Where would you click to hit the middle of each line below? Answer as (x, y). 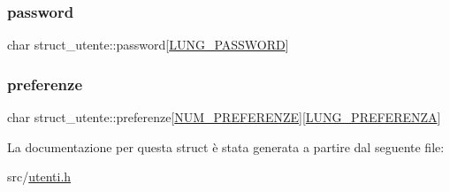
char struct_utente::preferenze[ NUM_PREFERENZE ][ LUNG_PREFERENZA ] (224, 117)
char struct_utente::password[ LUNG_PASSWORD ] (148, 45)
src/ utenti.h (39, 177)
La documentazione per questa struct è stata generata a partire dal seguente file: (226, 146)
